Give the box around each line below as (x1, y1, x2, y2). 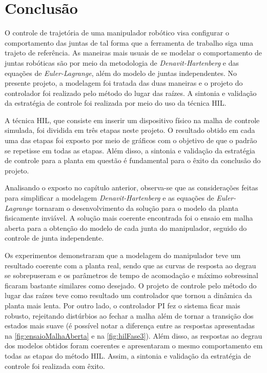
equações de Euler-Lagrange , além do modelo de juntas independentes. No (5, 67, 237, 78)
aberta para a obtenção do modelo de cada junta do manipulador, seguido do (5, 222, 247, 233)
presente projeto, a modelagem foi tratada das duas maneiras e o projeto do (5, 77, 243, 88)
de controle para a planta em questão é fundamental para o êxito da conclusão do (5, 155, 261, 166)
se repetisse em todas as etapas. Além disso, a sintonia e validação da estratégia (5, 145, 255, 155)
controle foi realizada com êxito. (5, 360, 105, 371)
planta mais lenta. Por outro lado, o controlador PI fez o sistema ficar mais (5, 300, 240, 310)
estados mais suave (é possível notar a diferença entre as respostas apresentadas (5, 320, 255, 331)
